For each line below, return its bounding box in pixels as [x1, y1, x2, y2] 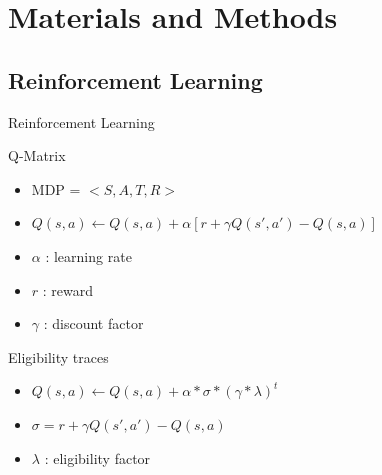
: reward [42, 279, 94, 300]
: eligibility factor [44, 447, 151, 468]
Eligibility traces [8, 346, 109, 367]
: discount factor [43, 313, 144, 334]
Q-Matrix [8, 145, 66, 166]
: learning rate [45, 245, 132, 266]
